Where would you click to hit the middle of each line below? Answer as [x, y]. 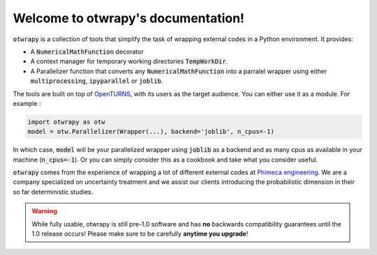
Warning [44, 211]
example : [27, 103]
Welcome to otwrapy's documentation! [128, 18]
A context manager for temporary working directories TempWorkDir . [129, 61]
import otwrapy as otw [66, 122]
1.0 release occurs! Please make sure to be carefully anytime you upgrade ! [140, 233]
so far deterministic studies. [53, 192]
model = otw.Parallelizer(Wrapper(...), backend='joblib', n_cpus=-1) [151, 132]
